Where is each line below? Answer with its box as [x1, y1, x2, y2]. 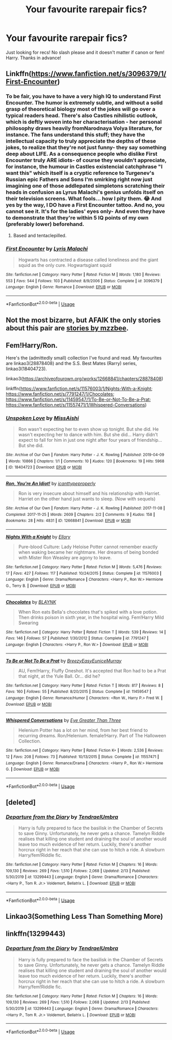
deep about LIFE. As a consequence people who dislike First [6, 150, 158, 157]
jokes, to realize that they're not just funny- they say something [6, 144, 166, 151]
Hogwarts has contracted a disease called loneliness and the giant [18, 257, 159, 263]
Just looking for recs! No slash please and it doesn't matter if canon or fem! [6, 49, 165, 55]
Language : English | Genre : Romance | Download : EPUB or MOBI [6, 285, 122, 290]
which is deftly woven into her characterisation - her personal [6, 119, 162, 126]
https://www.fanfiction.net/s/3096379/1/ [31, 70, 166, 78]
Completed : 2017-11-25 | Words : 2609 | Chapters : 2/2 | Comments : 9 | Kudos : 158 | [6, 512, 155, 517]
